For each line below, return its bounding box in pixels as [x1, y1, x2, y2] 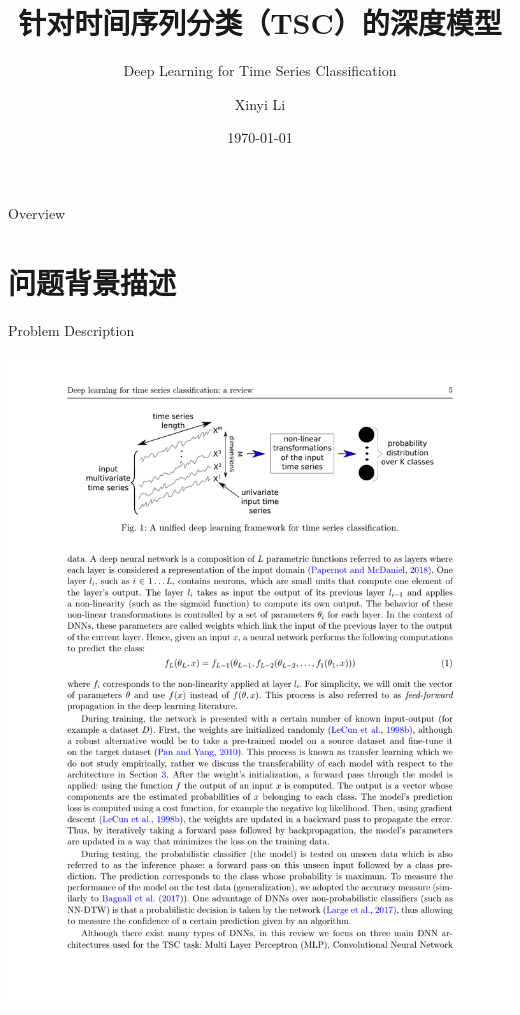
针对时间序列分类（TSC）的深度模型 [18, 2, 502, 43]
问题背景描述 [8, 261, 177, 302]
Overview [8, 202, 66, 223]
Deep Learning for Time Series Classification [123, 60, 397, 81]
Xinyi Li [234, 93, 286, 114]
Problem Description [8, 319, 135, 340]
